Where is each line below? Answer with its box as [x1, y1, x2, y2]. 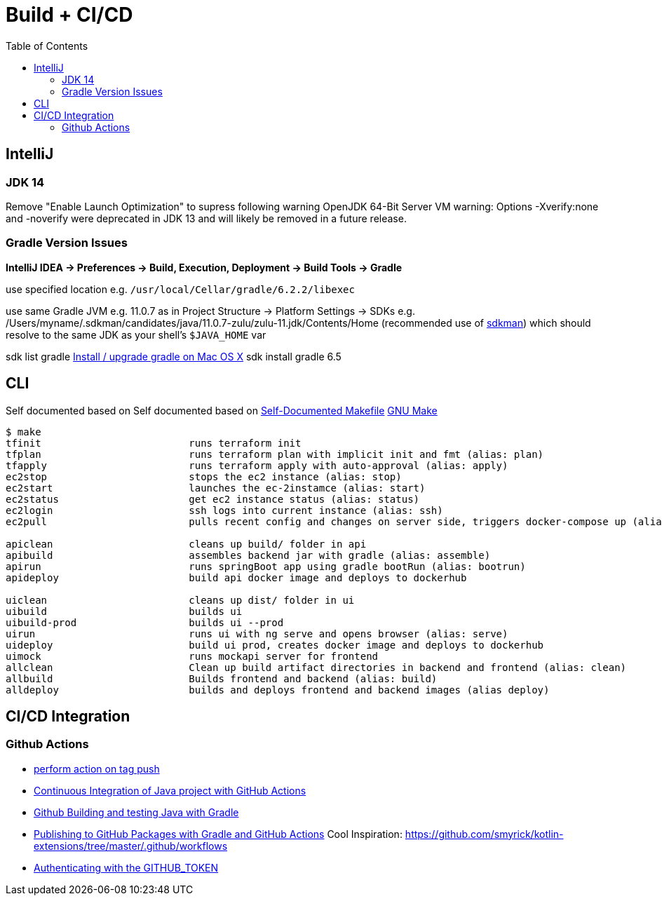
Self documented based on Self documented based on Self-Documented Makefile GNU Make [6, 404, 438, 416]
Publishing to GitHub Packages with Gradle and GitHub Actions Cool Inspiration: [34, 827, 403, 840]
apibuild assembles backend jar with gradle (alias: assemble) [6, 549, 491, 561]
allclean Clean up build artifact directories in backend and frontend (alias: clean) [6, 661, 627, 673]
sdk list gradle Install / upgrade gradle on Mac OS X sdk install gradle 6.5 [6, 350, 342, 363]
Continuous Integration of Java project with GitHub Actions [34, 784, 306, 797]
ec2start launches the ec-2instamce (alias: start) [6, 482, 426, 494]
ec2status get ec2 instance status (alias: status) [6, 493, 420, 505]
